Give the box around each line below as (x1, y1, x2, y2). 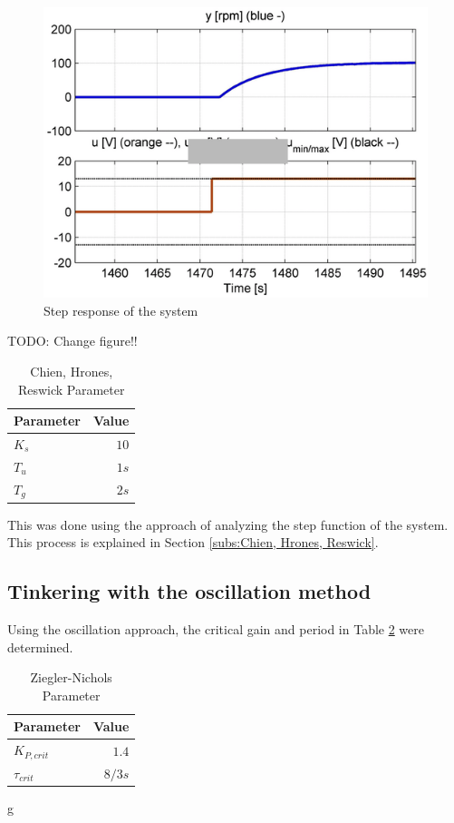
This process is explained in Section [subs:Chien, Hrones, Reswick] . (7, 533, 379, 552)
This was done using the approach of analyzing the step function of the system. (7, 514, 449, 534)
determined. (7, 637, 73, 656)
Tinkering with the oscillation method (7, 577, 372, 605)
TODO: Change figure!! (7, 331, 138, 350)
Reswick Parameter (17, 379, 125, 398)
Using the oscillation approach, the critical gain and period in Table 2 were (7, 620, 425, 639)
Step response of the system (43, 300, 198, 319)
